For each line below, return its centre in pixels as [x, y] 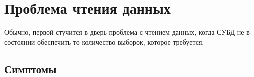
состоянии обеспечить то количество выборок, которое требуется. [104, 41]
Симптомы [30, 68]
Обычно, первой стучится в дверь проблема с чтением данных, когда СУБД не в [127, 32]
